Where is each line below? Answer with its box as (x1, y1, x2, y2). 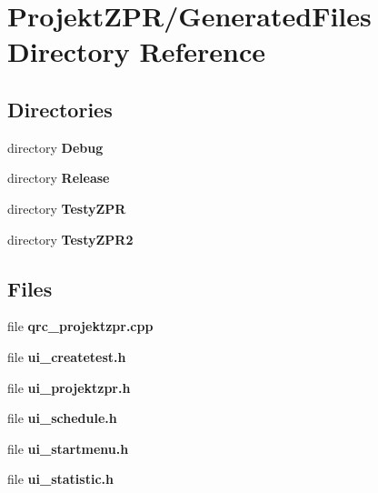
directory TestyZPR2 (7, 229, 134, 248)
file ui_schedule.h (7, 408, 117, 428)
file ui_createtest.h (7, 347, 126, 366)
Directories (7, 95, 113, 123)
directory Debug (7, 137, 104, 156)
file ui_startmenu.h (7, 438, 129, 458)
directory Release (7, 168, 110, 187)
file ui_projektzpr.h (7, 377, 131, 397)
